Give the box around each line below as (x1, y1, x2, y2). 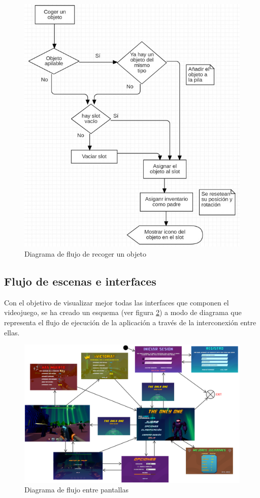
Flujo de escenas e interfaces (4, 273, 156, 289)
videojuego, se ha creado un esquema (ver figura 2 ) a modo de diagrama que (4, 307, 242, 318)
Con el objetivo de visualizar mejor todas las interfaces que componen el (4, 297, 229, 307)
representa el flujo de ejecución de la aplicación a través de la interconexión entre (4, 317, 256, 328)
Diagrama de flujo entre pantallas (24, 484, 128, 495)
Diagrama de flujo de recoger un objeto (24, 248, 146, 259)
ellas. (4, 327, 20, 337)
